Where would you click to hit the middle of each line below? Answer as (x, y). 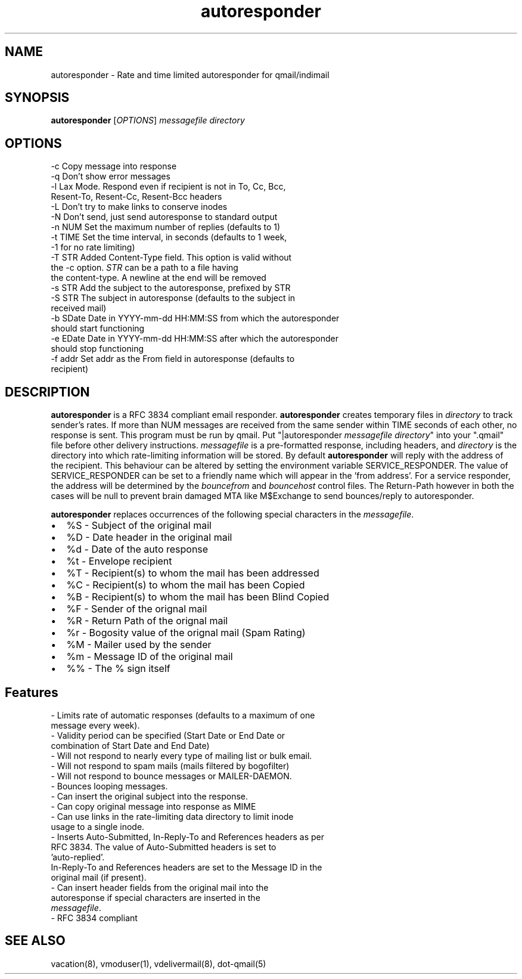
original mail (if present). (99, 877)
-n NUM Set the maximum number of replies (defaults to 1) (166, 227)
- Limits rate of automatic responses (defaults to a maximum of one (183, 715)
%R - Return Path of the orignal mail (147, 621)
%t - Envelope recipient (119, 561)
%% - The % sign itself (118, 669)
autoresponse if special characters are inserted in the (156, 897)
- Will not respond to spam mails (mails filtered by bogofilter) (170, 766)
